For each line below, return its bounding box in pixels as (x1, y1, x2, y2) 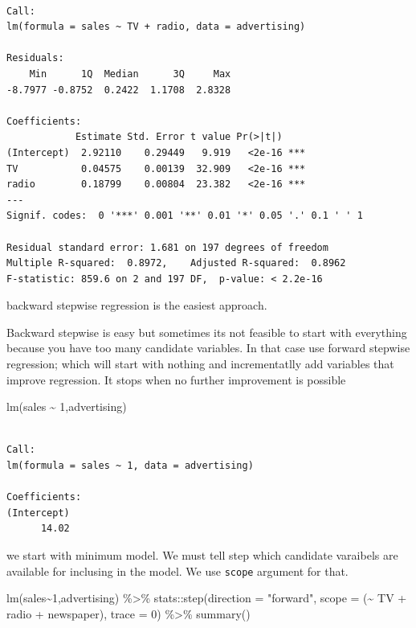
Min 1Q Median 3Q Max (29, 68, 231, 80)
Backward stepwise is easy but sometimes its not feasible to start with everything (6, 323, 407, 340)
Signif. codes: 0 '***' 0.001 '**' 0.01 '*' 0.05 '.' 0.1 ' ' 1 (6, 210, 363, 222)
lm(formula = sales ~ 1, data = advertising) (6, 460, 254, 472)
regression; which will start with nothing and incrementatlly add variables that (6, 355, 394, 372)
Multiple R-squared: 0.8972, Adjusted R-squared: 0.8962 (6, 257, 346, 269)
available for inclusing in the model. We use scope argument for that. (6, 562, 349, 579)
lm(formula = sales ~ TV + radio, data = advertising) (6, 21, 306, 33)
